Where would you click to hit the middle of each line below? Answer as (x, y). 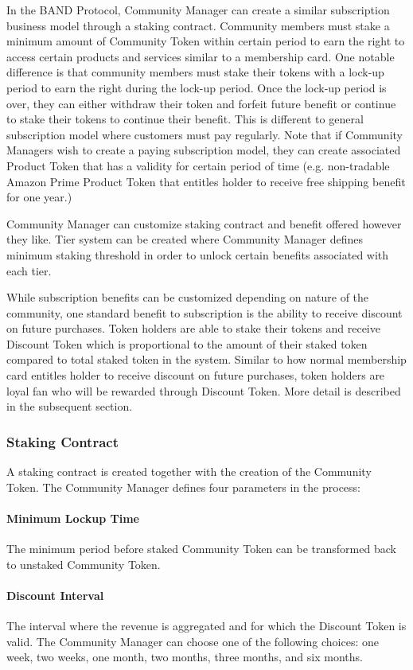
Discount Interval (55, 595)
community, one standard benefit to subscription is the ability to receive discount (205, 312)
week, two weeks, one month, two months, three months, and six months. (185, 657)
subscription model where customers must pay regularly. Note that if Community (205, 134)
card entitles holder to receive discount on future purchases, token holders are (196, 375)
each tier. (29, 270)
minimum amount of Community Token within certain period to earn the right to (206, 41)
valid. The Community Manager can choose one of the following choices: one (193, 641)
